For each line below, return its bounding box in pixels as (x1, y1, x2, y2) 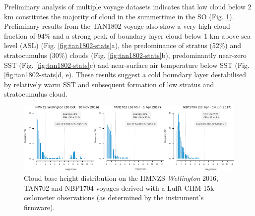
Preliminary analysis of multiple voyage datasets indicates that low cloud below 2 (4, 1, 252, 11)
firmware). (24, 202, 55, 212)
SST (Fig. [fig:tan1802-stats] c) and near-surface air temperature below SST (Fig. (4, 59, 250, 70)
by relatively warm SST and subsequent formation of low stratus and (4, 79, 214, 89)
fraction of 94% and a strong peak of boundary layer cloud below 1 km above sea (4, 30, 251, 41)
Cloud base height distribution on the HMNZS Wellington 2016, (24, 173, 218, 183)
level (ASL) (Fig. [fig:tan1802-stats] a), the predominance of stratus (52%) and (4, 40, 241, 51)
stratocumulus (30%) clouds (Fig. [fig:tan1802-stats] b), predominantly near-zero (4, 50, 247, 60)
